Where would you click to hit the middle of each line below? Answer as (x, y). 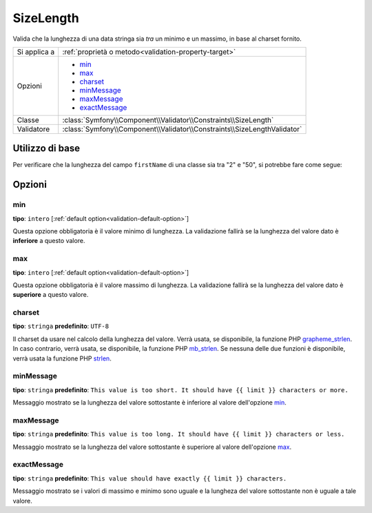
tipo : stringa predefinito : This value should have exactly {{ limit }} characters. (150, 478)
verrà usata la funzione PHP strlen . (62, 358)
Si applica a (36, 52)
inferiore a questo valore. (49, 241)
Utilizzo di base (46, 148)
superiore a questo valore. (51, 295)
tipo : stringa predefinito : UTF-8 (61, 326)
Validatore (33, 129)
